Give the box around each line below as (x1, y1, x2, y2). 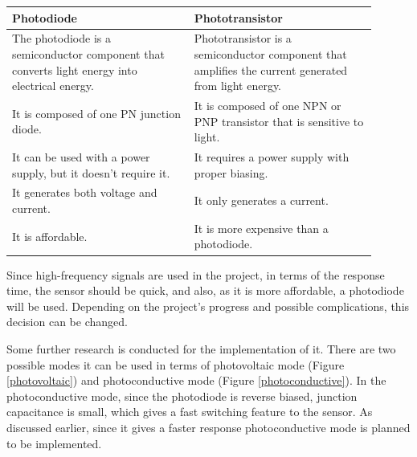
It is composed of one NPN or (194, 96, 341, 113)
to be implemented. (6, 435, 102, 451)
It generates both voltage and (12, 184, 157, 201)
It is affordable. (12, 227, 88, 244)
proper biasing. (194, 164, 268, 181)
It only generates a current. (194, 192, 329, 209)
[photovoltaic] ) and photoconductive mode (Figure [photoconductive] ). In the (6, 372, 386, 389)
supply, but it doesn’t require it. (12, 164, 170, 181)
